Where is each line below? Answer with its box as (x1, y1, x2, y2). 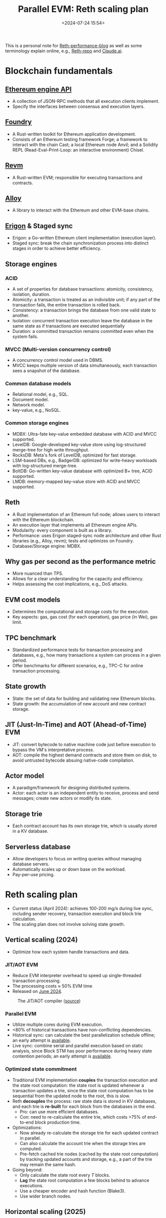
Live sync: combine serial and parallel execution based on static (12, 1043, 143, 1049)
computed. (19, 1145, 42, 1151)
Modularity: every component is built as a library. (12, 527, 112, 533)
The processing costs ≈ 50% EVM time (12, 983, 93, 989)
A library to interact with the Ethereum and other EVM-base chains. (12, 207, 150, 213)
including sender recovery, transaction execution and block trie (12, 911, 142, 917)
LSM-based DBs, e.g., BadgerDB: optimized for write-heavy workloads (12, 457, 157, 463)
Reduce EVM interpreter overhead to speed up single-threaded (12, 973, 142, 979)
